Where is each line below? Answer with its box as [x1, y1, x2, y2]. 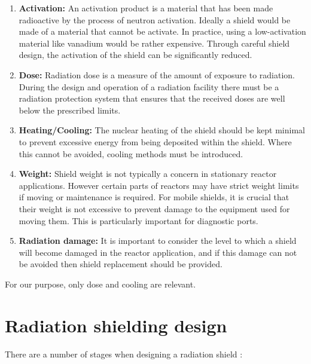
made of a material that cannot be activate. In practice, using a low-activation [19, 25, 306, 38]
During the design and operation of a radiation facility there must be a [19, 80, 279, 93]
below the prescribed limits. [19, 103, 121, 116]
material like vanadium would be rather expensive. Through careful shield [19, 36, 290, 49]
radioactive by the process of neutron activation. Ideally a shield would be [19, 13, 291, 26]
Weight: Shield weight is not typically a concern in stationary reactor [19, 167, 277, 180]
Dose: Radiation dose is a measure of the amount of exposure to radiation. [19, 68, 295, 81]
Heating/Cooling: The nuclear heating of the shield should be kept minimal [19, 124, 305, 136]
